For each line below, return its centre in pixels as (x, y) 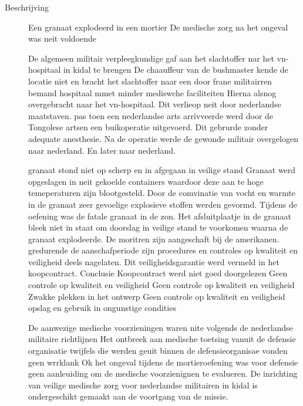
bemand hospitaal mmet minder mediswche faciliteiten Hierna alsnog (152, 92)
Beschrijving (27, 7)
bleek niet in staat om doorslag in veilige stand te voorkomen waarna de (158, 227)
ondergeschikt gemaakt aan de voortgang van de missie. (128, 396)
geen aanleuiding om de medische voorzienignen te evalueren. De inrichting (163, 373)
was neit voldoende (62, 38)
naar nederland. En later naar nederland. (102, 150)
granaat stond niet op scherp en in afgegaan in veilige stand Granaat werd (162, 170)
